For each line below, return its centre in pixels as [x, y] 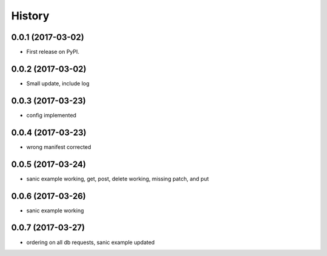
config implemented [51, 115]
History [30, 16]
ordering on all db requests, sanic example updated [91, 242]
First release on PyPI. [53, 52]
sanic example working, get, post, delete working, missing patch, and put [117, 179]
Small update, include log [58, 83]
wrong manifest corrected [59, 147]
